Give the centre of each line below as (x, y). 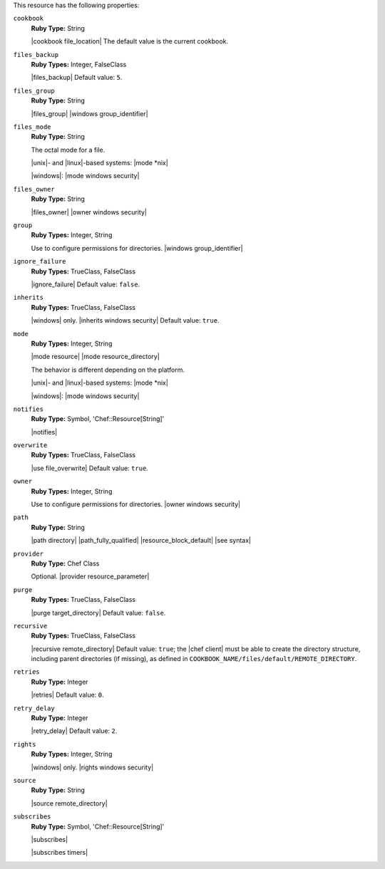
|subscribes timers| (60, 853)
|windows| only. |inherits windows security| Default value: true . (125, 321)
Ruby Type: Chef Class (65, 563)
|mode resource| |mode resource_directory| (95, 357)
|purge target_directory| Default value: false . (98, 613)
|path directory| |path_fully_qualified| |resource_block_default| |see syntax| (141, 541)
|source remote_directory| (69, 803)
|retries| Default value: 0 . (67, 695)
